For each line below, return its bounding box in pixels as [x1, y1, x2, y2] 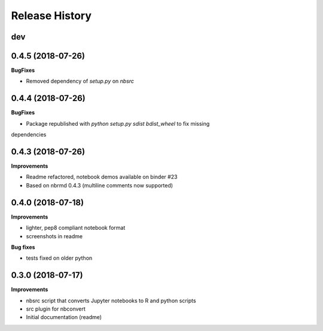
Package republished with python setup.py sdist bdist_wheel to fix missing [26, 120, 210, 127]
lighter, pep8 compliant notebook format [26, 224, 126, 232]
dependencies [11, 131, 47, 138]
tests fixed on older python [26, 254, 93, 262]
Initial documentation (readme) [26, 314, 102, 321]
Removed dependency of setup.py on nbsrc [26, 78, 135, 85]
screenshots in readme [26, 232, 83, 239]
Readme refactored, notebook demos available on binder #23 [26, 174, 178, 181]
